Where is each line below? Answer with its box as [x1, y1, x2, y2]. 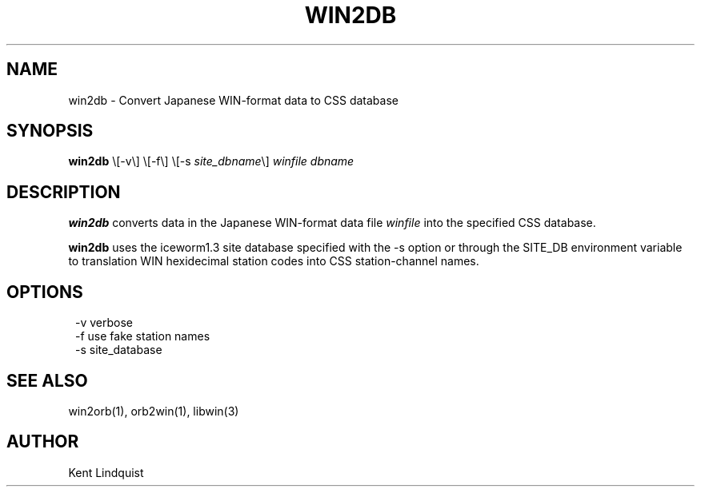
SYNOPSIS [6, 121, 94, 141]
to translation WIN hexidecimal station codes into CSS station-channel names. [68, 254, 479, 268]
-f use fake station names [75, 329, 210, 344]
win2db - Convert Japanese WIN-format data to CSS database [68, 93, 399, 107]
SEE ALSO [6, 370, 88, 391]
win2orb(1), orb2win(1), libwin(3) [68, 404, 239, 418]
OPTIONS [6, 281, 83, 302]
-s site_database [75, 343, 162, 357]
